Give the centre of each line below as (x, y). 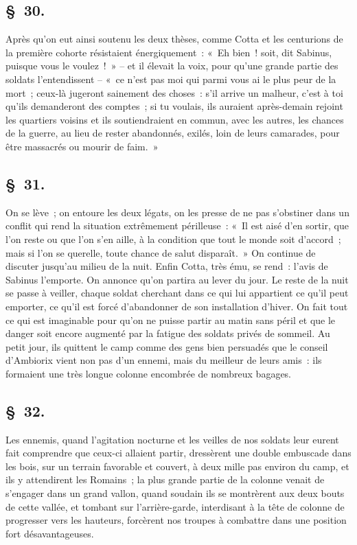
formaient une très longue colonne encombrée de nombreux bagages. (149, 373)
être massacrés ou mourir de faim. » (82, 146)
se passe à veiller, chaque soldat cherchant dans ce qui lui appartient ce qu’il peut (177, 293)
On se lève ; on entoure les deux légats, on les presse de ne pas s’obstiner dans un (177, 212)
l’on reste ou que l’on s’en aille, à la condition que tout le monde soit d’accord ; (173, 239)
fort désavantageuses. (50, 533)
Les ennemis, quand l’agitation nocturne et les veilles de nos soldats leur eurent (172, 439)
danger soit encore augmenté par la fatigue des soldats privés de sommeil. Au (168, 333)
